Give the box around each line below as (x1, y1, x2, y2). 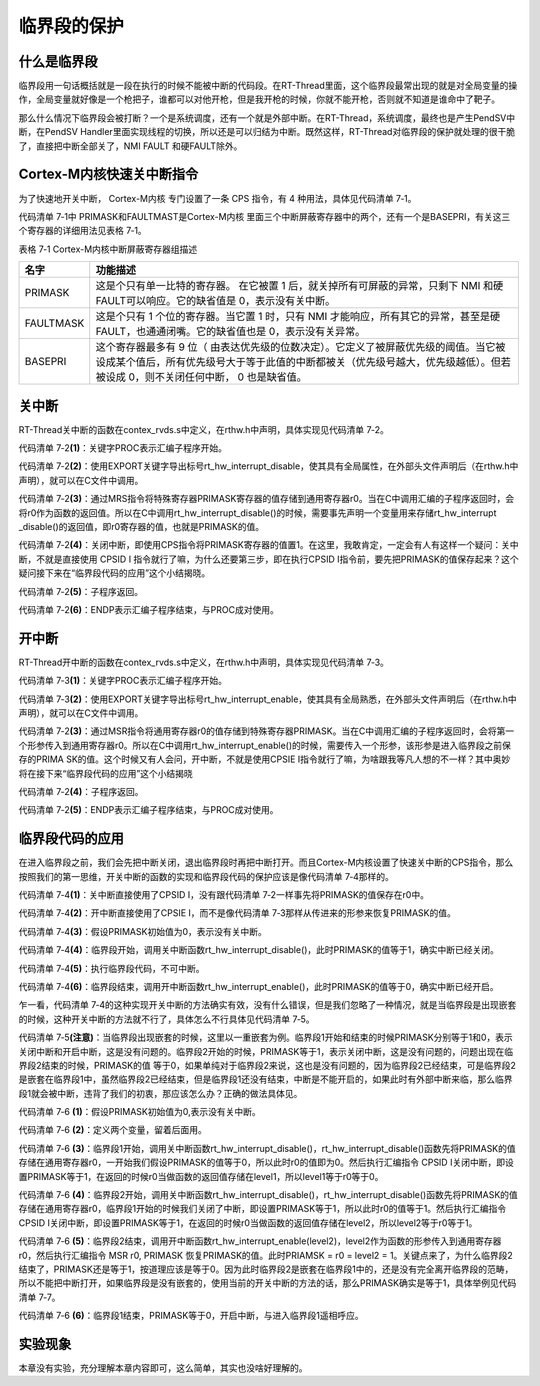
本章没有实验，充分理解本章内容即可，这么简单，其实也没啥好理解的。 (18, 1362, 308, 1374)
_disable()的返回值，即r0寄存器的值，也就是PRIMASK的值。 (18, 520, 265, 532)
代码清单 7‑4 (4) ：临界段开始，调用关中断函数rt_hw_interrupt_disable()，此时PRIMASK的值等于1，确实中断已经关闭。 (18, 944, 499, 956)
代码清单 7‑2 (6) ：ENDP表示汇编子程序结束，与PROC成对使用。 (18, 603, 279, 615)
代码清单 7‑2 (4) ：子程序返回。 (18, 785, 144, 797)
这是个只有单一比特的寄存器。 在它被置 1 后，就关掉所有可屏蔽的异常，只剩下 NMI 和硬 (95, 279, 504, 293)
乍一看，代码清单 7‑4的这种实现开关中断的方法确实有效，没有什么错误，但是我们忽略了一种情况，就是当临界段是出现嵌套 (18, 999, 517, 1011)
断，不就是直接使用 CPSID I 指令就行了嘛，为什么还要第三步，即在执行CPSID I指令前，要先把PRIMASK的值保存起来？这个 (18, 553, 519, 565)
